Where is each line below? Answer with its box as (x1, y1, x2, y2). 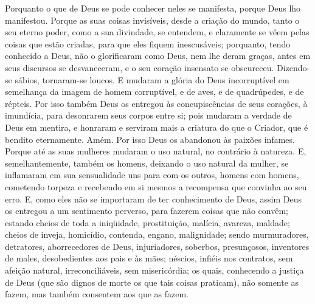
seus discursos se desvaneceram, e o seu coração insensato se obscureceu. (5, 61, 274, 74)
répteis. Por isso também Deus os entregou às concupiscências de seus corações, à (5, 97, 308, 109)
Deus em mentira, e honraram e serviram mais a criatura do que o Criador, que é (5, 120, 308, 133)
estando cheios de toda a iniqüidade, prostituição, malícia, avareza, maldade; (5, 216, 290, 229)
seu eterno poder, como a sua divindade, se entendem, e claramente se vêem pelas (5, 26, 310, 38)
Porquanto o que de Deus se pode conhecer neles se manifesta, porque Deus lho (5, 2, 301, 14)
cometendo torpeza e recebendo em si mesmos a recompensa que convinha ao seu (5, 180, 307, 193)
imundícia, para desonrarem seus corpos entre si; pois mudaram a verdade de (5, 109, 292, 122)
